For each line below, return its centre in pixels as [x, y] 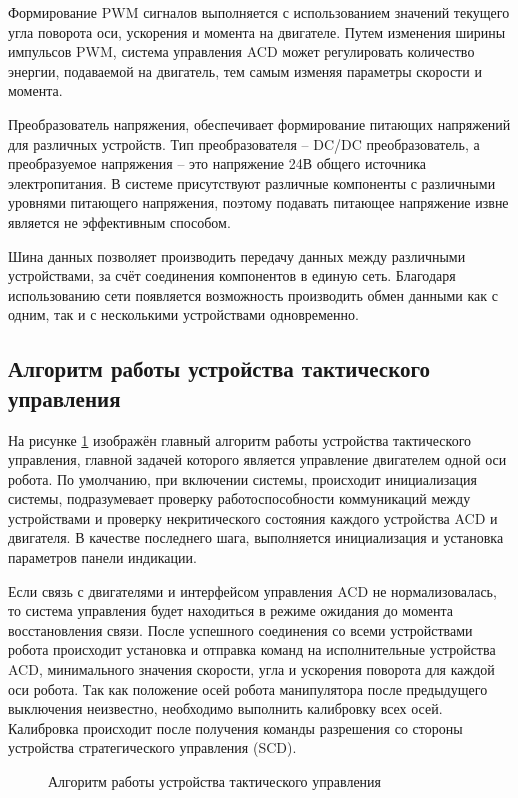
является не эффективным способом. [119, 221]
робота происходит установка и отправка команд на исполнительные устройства [252, 649]
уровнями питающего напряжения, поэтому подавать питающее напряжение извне [258, 202]
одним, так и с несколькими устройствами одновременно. [183, 314]
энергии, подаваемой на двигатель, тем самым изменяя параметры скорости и [245, 70]
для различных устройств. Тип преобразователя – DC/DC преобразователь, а [244, 143]
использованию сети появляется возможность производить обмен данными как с [253, 294]
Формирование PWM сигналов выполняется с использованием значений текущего [259, 12]
